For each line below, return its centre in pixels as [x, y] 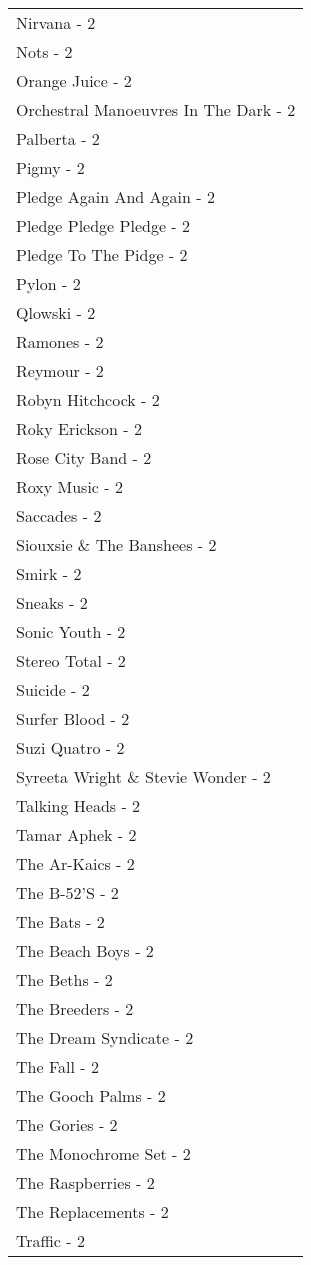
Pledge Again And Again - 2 [115, 196]
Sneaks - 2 [52, 602]
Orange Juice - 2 [74, 80]
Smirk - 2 [49, 573]
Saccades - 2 [59, 515]
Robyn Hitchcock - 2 [88, 399]
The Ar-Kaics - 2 [75, 863]
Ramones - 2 [60, 341]
